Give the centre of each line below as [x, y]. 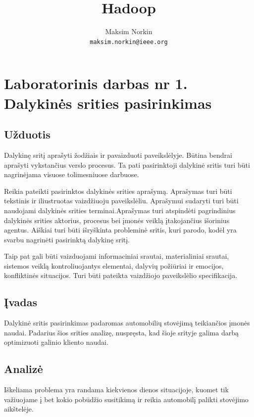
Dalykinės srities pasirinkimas [108, 103]
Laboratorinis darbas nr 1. [96, 83]
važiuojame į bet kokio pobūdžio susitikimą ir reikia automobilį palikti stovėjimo [126, 399]
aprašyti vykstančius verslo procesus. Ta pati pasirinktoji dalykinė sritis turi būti [127, 164]
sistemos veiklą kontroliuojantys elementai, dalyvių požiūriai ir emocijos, [114, 265]
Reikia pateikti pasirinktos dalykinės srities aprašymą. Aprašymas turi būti [118, 191]
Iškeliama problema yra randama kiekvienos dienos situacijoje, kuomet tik [116, 390]
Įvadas [21, 302]
